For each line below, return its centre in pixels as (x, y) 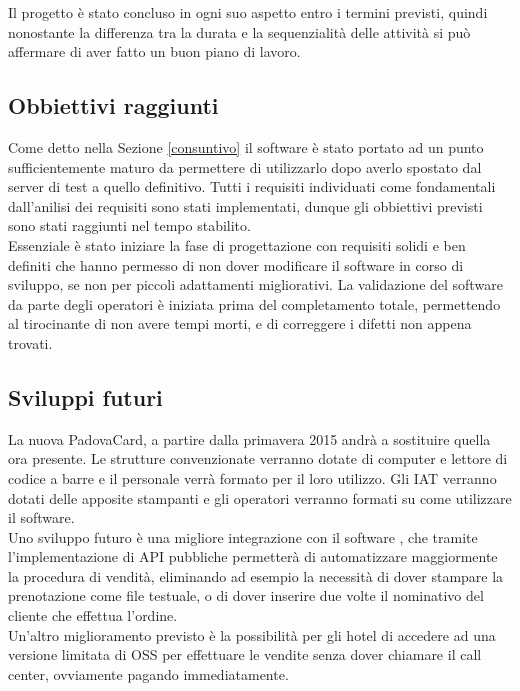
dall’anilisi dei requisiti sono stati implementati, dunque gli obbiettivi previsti (245, 205)
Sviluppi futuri (85, 396)
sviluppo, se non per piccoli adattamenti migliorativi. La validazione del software (255, 284)
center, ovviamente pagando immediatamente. (148, 673)
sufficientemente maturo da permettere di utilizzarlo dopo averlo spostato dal (245, 166)
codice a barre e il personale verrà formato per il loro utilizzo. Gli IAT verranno (252, 477)
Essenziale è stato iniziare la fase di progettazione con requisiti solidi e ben (237, 244)
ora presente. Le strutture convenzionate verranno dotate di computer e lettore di (258, 458)
